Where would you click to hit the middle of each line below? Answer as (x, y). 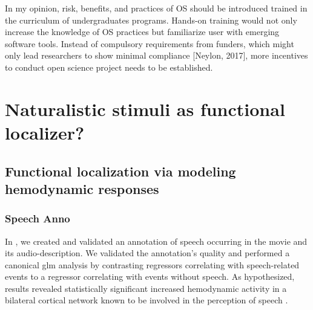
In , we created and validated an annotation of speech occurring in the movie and (156, 241)
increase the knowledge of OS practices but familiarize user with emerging (142, 32)
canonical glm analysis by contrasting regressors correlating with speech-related (152, 264)
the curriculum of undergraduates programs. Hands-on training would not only (151, 20)
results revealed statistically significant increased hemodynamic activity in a (146, 288)
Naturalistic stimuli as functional (145, 108)
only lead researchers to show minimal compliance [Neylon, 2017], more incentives (156, 55)
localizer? (45, 132)
